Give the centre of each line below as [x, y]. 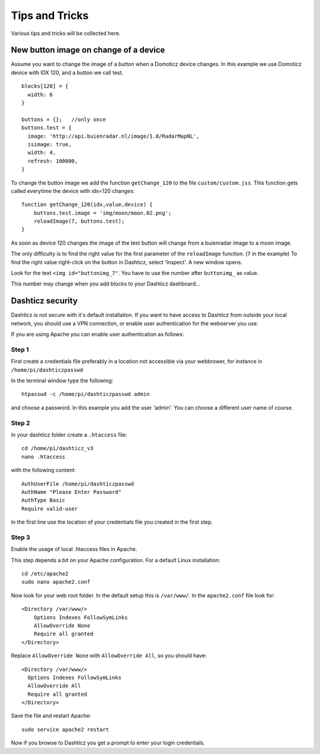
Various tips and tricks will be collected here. [66, 33]
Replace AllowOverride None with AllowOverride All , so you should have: [109, 655]
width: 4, [42, 153]
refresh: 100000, [53, 161]
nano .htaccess [44, 457]
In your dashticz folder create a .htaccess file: [69, 435]
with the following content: [44, 470]
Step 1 [20, 349]
